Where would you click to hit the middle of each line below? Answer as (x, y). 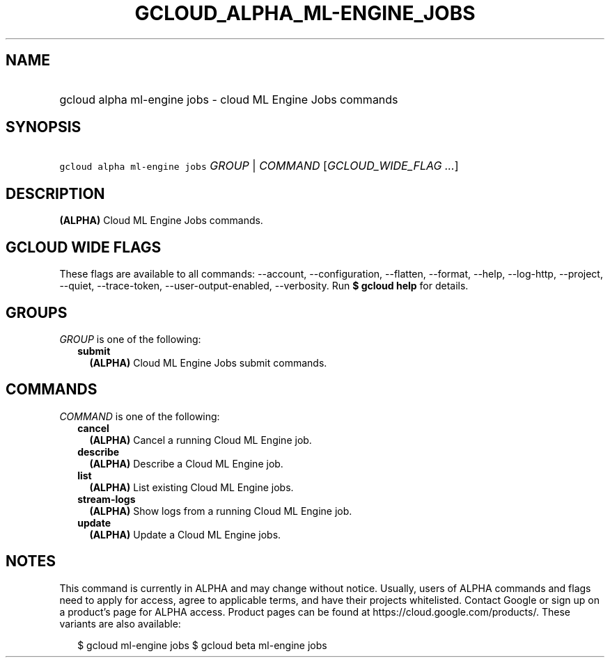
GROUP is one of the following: (130, 339)
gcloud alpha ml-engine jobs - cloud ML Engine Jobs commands (229, 99)
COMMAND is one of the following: (140, 416)
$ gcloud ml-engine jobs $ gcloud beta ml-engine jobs (202, 645)
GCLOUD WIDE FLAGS (84, 247)
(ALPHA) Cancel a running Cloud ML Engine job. (201, 440)
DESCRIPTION (55, 193)
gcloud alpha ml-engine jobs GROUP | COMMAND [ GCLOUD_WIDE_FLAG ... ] (259, 166)
